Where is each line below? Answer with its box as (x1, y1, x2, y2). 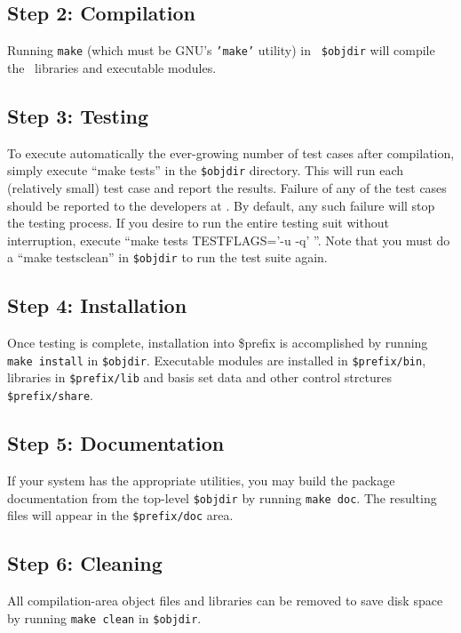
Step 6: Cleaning (7, 549, 163, 577)
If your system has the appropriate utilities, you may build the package (7, 470, 395, 489)
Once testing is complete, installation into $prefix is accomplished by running (7, 333, 428, 352)
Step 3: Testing (7, 101, 149, 129)
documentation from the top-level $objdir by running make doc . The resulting (7, 488, 437, 507)
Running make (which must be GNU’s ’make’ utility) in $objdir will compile (7, 41, 435, 60)
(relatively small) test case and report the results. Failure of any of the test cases (7, 178, 447, 196)
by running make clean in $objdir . (7, 608, 202, 627)
